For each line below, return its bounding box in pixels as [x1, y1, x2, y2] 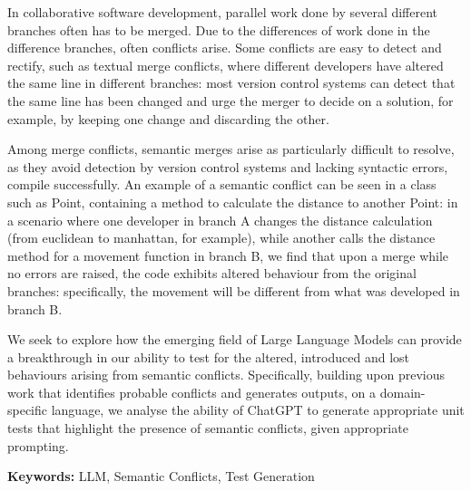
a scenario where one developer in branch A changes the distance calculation [7, 210, 433, 229]
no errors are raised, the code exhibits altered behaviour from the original [7, 264, 417, 283]
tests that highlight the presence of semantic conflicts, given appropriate [7, 419, 408, 438]
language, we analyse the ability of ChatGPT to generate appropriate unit [51, 400, 465, 419]
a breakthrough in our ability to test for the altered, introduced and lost [7, 347, 410, 366]
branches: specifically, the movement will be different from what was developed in [7, 281, 460, 300]
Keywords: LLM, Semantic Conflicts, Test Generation [7, 467, 315, 486]
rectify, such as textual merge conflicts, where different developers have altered [7, 55, 444, 74]
